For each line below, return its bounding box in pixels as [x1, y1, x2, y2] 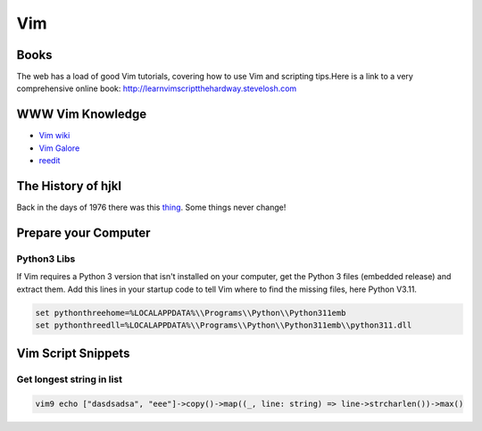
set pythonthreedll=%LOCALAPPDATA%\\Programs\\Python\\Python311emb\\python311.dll [35, 319, 412, 330]
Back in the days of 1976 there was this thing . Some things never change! [16, 202, 287, 213]
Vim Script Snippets [16, 346, 130, 361]
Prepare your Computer [16, 225, 151, 240]
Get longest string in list [16, 373, 122, 385]
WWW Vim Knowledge [16, 107, 147, 122]
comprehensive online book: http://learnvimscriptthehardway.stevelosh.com [16, 83, 297, 94]
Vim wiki [38, 130, 71, 141]
